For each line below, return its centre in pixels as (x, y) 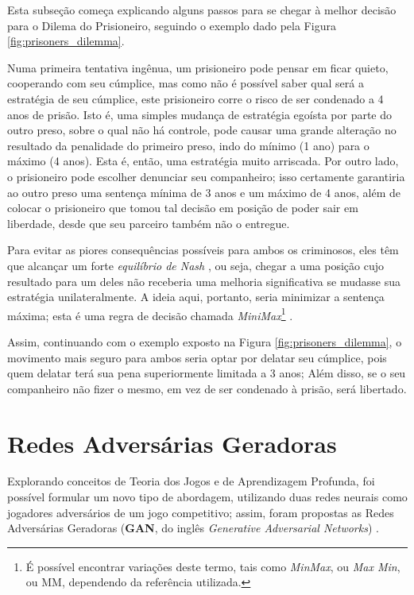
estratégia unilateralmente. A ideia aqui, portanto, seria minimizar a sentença (196, 297)
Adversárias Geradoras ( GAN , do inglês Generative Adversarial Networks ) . (193, 528)
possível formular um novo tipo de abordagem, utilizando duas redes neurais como (207, 497)
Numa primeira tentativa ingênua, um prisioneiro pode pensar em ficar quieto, (198, 67)
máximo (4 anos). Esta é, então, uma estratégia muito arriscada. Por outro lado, (203, 161)
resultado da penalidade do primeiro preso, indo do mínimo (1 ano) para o (188, 145)
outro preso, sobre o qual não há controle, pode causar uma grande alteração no (202, 130)
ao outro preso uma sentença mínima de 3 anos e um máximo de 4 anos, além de (204, 192)
